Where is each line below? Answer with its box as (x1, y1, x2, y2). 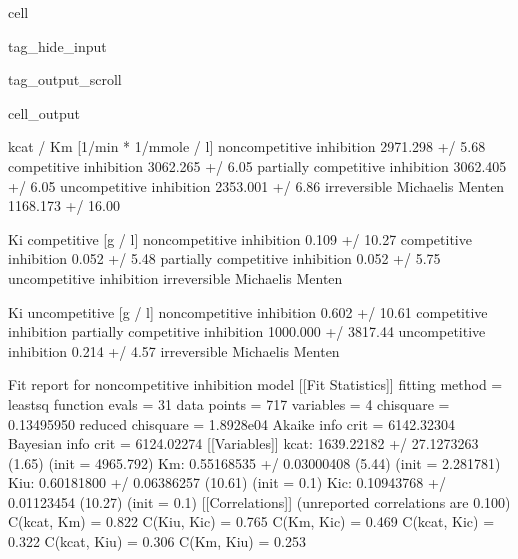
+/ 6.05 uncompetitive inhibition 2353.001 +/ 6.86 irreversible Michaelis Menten (8, 175, 505, 196)
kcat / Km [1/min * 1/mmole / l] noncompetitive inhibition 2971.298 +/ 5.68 (8, 136, 486, 157)
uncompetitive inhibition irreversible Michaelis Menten (8, 267, 343, 288)
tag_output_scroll (8, 69, 122, 90)
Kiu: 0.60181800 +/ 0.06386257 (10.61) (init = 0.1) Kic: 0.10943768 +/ (8, 472, 446, 493)
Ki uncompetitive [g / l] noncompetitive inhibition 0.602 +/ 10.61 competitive (8, 301, 488, 322)
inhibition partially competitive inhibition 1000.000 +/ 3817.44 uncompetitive (8, 321, 486, 342)
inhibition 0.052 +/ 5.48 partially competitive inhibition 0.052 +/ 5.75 (8, 248, 441, 269)
